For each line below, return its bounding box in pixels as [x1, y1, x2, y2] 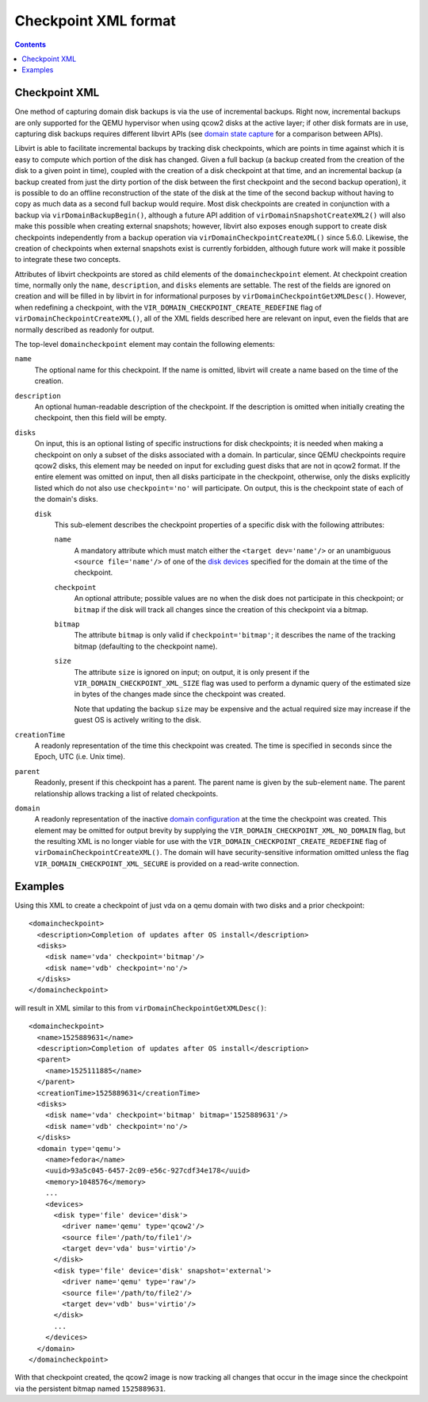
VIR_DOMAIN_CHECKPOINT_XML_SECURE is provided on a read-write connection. [34, 858, 300, 869]
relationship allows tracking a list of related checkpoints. [34, 788, 218, 798]
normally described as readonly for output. [14, 325, 155, 334]
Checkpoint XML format [14, 12, 176, 29]
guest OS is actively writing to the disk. [74, 715, 201, 725]
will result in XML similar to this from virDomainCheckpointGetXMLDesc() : [14, 1003, 267, 1012]
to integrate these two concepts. [14, 255, 121, 264]
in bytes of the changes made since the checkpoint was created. [74, 689, 286, 699]
